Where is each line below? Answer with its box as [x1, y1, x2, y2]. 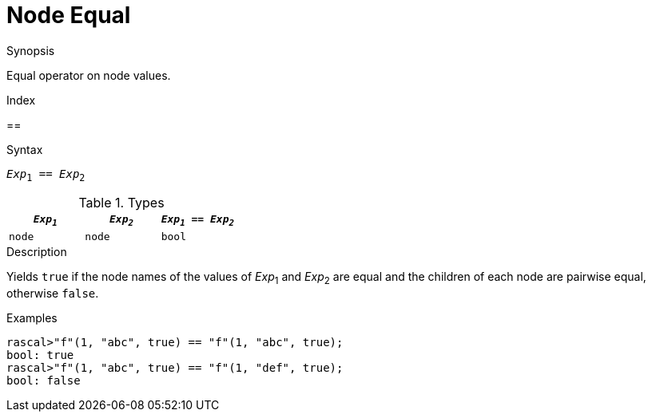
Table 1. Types [78, 194, 165, 211]
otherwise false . [6, 286, 99, 300]
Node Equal [6, 2, 131, 29]
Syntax [6, 142, 43, 156]
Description [6, 245, 67, 259]
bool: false [6, 373, 81, 387]
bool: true [6, 348, 74, 361]
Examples [6, 310, 58, 325]
